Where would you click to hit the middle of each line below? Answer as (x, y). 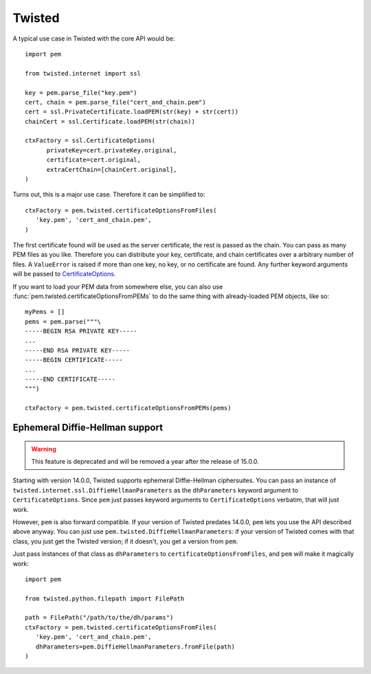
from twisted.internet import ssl (83, 73)
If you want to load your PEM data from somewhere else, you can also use (118, 287)
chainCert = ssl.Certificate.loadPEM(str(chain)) (110, 121)
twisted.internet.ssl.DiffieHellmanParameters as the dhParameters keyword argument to (156, 490)
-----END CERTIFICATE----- (70, 379)
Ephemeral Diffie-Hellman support (88, 428)
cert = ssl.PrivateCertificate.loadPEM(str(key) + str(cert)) (132, 112)
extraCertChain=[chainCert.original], (112, 169)
